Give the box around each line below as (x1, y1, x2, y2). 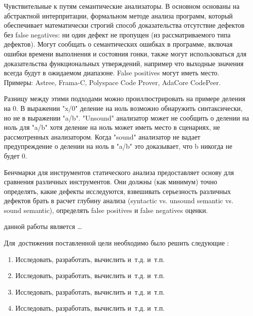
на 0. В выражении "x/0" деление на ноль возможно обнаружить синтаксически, (4, 103, 243, 113)
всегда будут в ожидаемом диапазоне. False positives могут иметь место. (4, 68, 219, 78)
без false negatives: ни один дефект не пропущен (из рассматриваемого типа (4, 29, 231, 39)
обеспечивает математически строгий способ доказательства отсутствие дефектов (4, 20, 245, 30)
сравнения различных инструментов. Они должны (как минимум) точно (4, 176, 217, 187)
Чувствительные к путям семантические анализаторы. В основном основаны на (4, 1, 240, 11)
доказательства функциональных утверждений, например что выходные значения (4, 58, 244, 68)
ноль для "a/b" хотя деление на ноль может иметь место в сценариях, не (4, 122, 220, 132)
